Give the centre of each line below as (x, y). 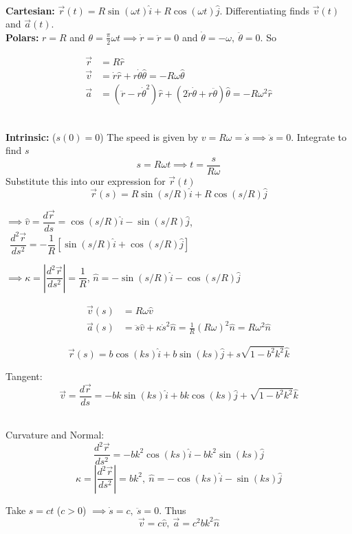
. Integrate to (319, 136)
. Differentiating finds (265, 10)
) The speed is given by (149, 136)
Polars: (22, 37)
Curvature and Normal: (55, 435)
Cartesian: (30, 10)
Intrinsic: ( (31, 136)
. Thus (173, 510)
